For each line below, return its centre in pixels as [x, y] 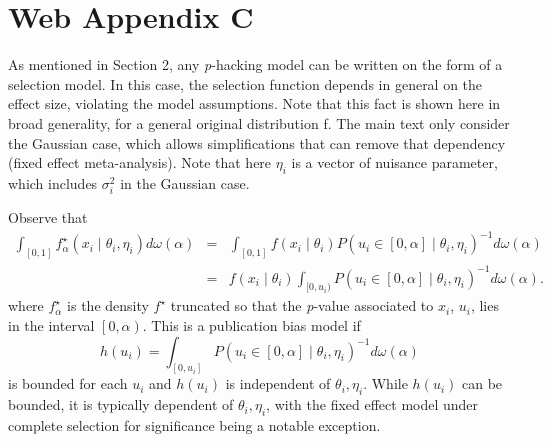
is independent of [278, 383]
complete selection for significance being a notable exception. [194, 425]
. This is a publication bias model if [251, 324]
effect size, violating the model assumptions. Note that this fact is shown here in [254, 103]
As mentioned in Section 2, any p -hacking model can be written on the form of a [255, 64]
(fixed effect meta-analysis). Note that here [140, 162]
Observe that [48, 217]
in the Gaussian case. [185, 182]
